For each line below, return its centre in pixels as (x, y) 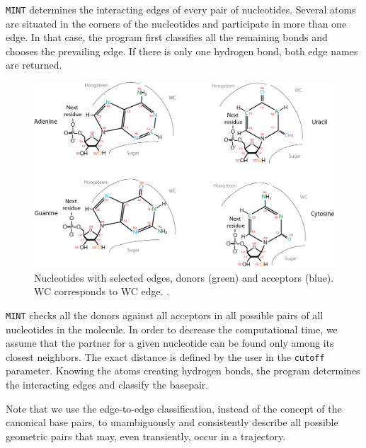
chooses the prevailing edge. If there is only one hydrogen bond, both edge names (182, 51)
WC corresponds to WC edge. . (102, 291)
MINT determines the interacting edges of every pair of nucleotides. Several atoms (181, 9)
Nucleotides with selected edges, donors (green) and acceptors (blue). (184, 277)
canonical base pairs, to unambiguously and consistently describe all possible (172, 422)
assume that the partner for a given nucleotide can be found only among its (170, 343)
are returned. (34, 65)
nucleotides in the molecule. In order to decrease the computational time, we (172, 329)
